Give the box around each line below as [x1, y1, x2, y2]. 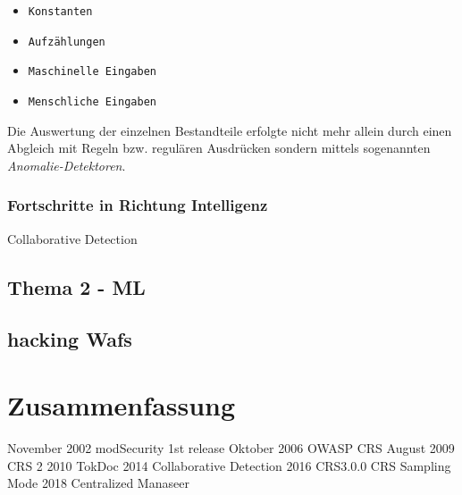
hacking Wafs [7, 325, 132, 353]
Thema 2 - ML [7, 273, 146, 300]
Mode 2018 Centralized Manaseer [7, 474, 189, 492]
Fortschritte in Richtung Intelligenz [7, 194, 268, 216]
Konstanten [28, 5, 93, 18]
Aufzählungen [28, 35, 105, 48]
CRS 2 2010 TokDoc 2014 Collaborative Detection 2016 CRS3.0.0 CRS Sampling [7, 456, 451, 474]
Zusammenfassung [7, 386, 236, 423]
